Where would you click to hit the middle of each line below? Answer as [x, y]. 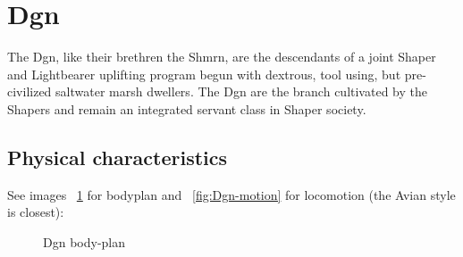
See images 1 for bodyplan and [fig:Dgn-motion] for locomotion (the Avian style [231, 194]
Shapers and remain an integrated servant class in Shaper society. [187, 108]
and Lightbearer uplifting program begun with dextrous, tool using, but [204, 74]
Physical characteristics [118, 157]
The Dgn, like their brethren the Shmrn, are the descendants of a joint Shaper [222, 57]
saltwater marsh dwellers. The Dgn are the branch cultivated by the [241, 91]
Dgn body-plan [84, 241]
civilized [29, 91]
